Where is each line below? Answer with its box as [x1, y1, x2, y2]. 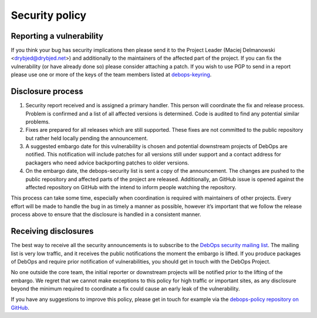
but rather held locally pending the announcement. [25, 135, 149, 142]
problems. [25, 118, 50, 125]
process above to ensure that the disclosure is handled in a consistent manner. [11, 211, 201, 218]
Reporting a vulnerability [11, 31, 104, 41]
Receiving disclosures [11, 226, 94, 237]
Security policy [11, 9, 87, 22]
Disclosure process [11, 87, 83, 97]
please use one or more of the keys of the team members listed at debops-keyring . [11, 71, 212, 78]
